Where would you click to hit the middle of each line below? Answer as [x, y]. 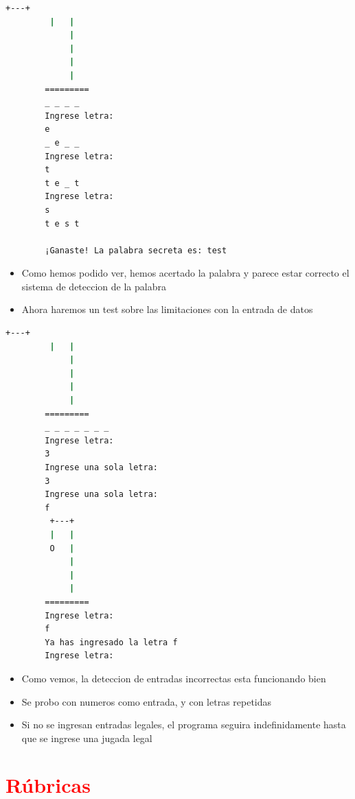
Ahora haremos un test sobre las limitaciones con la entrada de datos [167, 309]
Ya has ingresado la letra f [111, 642]
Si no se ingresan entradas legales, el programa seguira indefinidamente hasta [184, 725]
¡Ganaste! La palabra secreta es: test [136, 250]
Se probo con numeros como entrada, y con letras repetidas [147, 701]
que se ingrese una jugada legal [87, 738]
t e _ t [62, 183]
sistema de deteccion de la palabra [94, 286]
